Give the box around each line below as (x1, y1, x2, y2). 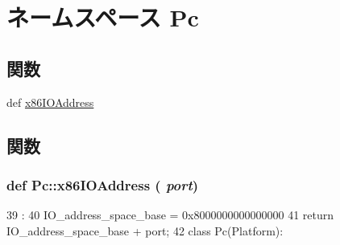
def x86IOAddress (6, 93, 94, 110)
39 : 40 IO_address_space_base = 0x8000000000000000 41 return (6, 206, 334, 223)
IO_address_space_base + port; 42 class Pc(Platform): (6, 222, 284, 239)
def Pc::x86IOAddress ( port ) (6, 174, 199, 194)
